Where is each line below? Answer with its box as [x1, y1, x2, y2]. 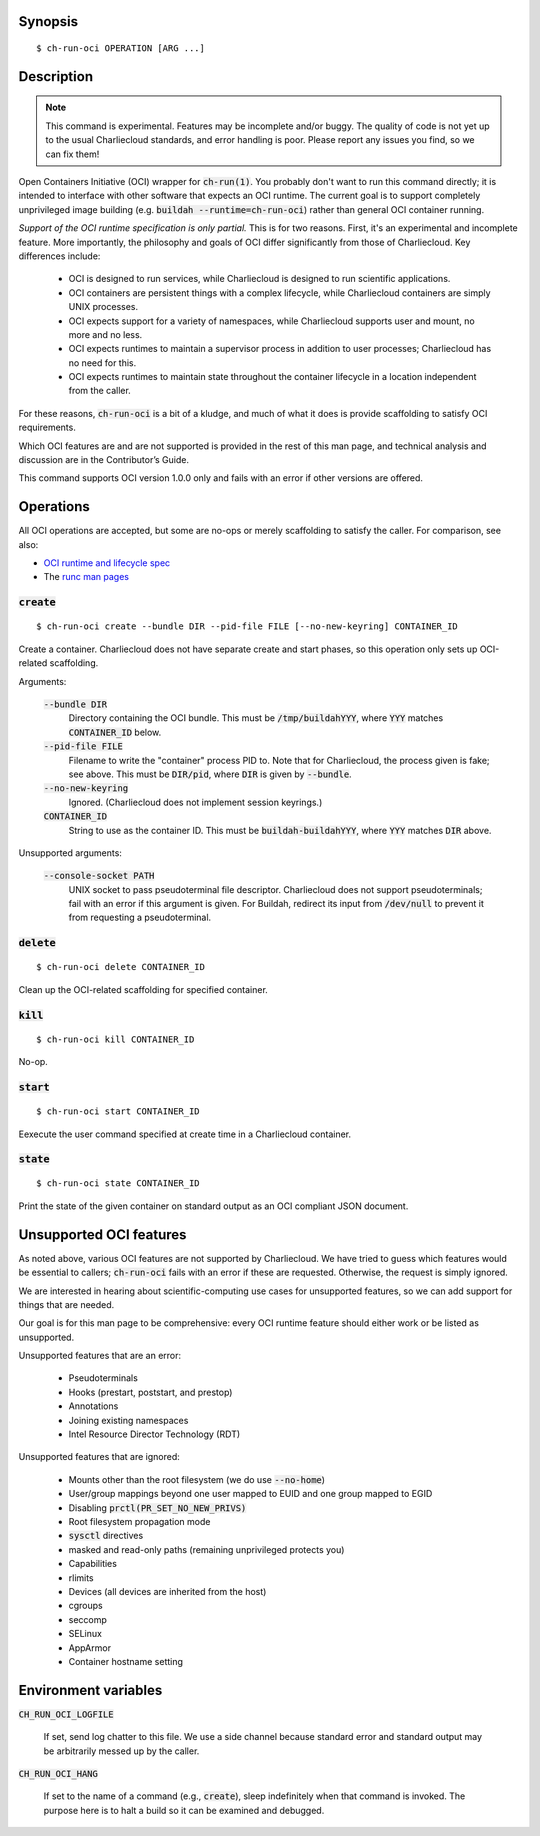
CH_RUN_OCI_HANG [18, 1768, 99, 1779]
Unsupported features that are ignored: [18, 1451, 180, 1463]
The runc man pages [43, 571, 130, 583]
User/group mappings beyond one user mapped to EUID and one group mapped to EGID [68, 1488, 433, 1500]
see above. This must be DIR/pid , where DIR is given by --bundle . [68, 768, 352, 780]
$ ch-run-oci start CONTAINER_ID [36, 1106, 200, 1117]
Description [18, 68, 94, 85]
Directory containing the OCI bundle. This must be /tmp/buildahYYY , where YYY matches [68, 712, 444, 724]
